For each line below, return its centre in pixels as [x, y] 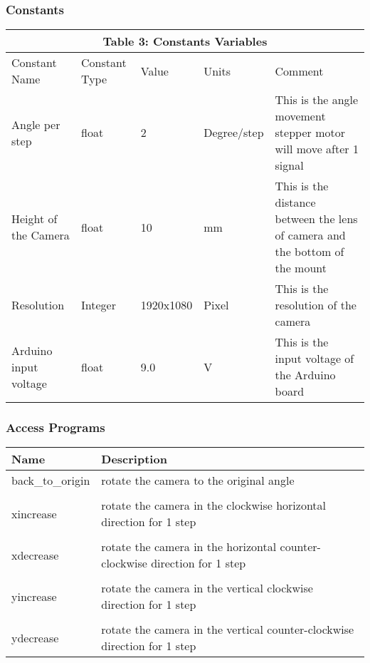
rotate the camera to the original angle [198, 480]
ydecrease [35, 637]
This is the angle [317, 100]
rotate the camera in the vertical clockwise [207, 588]
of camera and [310, 235]
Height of [35, 219]
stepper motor [310, 133]
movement [300, 116]
